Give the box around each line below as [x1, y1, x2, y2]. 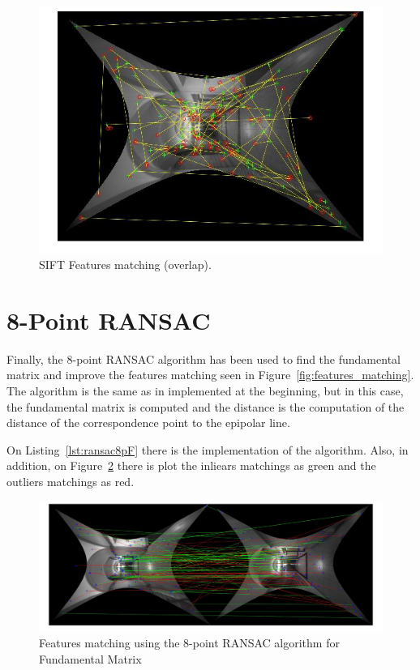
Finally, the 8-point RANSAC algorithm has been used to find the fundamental [6, 350, 401, 367]
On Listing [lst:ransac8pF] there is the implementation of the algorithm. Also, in [6, 441, 409, 458]
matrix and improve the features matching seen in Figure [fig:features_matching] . [6, 366, 414, 383]
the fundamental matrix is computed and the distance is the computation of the [6, 398, 405, 415]
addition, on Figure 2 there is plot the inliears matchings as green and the [6, 457, 376, 474]
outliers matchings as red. [6, 473, 135, 489]
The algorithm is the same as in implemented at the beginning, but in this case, [6, 382, 404, 399]
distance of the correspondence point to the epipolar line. [6, 414, 290, 431]
